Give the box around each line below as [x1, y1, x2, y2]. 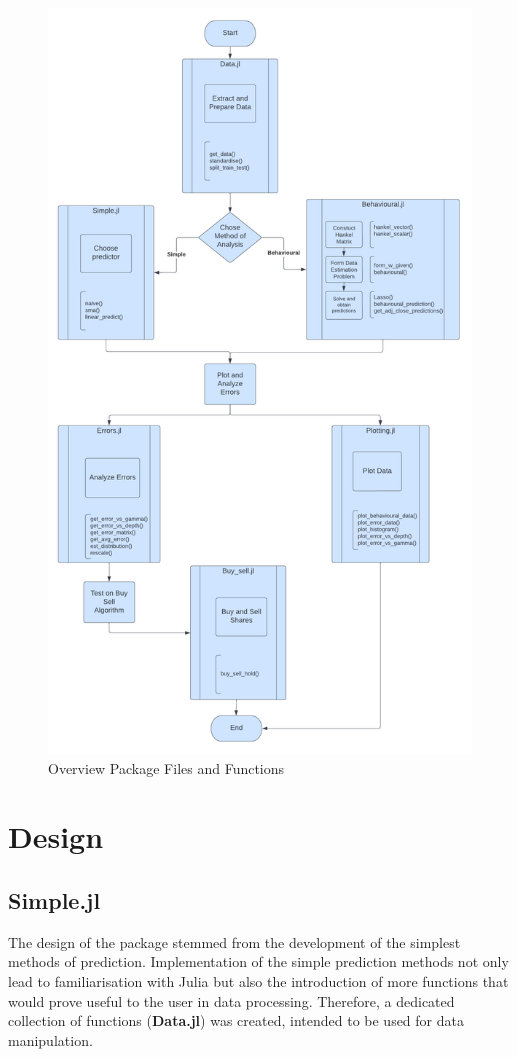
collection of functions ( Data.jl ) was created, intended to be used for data [8, 1010, 464, 1031]
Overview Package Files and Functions [48, 757, 285, 778]
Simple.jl [8, 884, 101, 915]
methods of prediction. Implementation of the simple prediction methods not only [8, 951, 509, 972]
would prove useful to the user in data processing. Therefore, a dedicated [8, 990, 455, 1011]
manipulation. [8, 1029, 93, 1050]
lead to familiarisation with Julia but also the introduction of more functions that [8, 970, 509, 991]
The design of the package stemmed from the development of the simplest [8, 931, 461, 952]
